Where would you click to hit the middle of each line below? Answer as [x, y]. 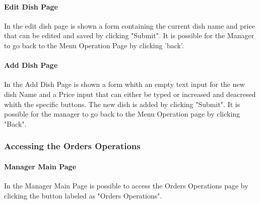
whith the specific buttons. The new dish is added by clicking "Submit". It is [122, 104]
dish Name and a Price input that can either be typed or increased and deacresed [130, 94]
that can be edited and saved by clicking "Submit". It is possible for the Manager [129, 35]
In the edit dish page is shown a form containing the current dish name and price [129, 25]
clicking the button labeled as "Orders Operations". [83, 195]
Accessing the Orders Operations [72, 146]
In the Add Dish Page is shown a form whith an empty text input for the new [124, 84]
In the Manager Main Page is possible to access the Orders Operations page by [126, 185]
